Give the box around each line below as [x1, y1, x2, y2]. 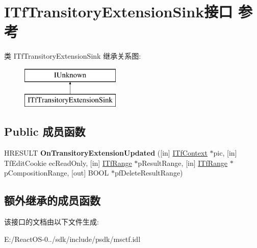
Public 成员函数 [4, 123, 86, 139]
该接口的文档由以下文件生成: [4, 216, 99, 227]
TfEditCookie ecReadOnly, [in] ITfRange [4, 157, 132, 168]
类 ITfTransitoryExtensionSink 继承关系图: [4, 51, 141, 61]
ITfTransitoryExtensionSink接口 [4, 1, 233, 22]
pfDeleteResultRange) [114, 167, 183, 178]
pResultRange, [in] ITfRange [138, 157, 228, 168]
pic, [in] [213, 147, 237, 158]
